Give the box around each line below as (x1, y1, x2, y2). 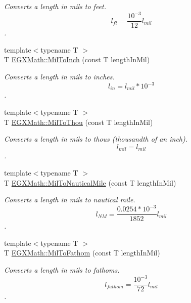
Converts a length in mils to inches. (4, 71, 115, 81)
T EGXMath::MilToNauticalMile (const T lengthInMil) (4, 177, 176, 188)
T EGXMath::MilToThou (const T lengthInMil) (4, 116, 153, 127)
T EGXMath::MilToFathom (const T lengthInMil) (4, 247, 160, 258)
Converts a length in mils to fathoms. (4, 265, 120, 275)
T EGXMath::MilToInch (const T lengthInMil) (4, 54, 150, 65)
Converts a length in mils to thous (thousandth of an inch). (4, 134, 188, 144)
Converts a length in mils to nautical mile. (4, 194, 135, 205)
